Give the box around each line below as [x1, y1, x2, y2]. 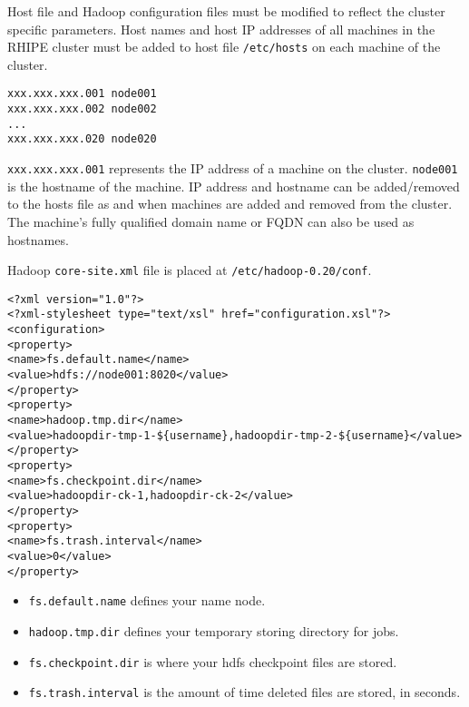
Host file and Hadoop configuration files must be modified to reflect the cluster [7, 2, 445, 20]
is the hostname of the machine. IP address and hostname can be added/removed [7, 176, 460, 195]
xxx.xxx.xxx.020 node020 [7, 133, 157, 146]
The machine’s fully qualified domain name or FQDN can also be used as [7, 211, 415, 231]
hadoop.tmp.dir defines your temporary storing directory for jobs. [28, 621, 399, 640]
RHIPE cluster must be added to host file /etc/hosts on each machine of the [7, 37, 441, 56]
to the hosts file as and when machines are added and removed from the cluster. [7, 194, 453, 213]
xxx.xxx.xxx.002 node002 [7, 103, 157, 116]
